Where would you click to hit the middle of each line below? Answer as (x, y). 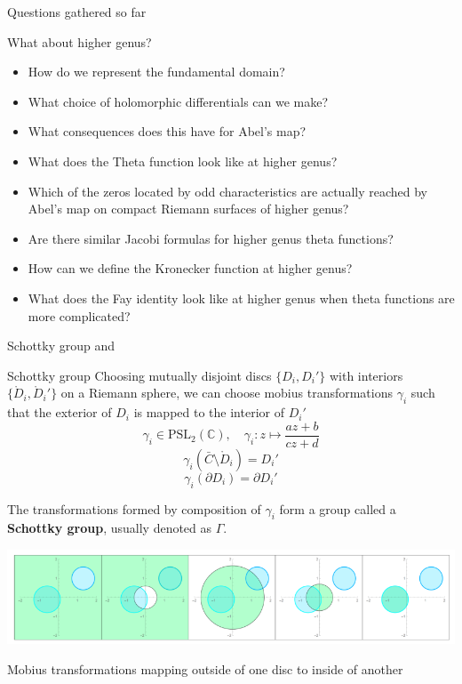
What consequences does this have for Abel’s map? (167, 131)
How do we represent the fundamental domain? (156, 72)
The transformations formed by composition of (134, 508)
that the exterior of (60, 412)
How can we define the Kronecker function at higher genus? (190, 268)
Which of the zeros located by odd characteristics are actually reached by (227, 191)
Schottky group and (61, 346)
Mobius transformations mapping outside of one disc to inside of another (205, 669)
